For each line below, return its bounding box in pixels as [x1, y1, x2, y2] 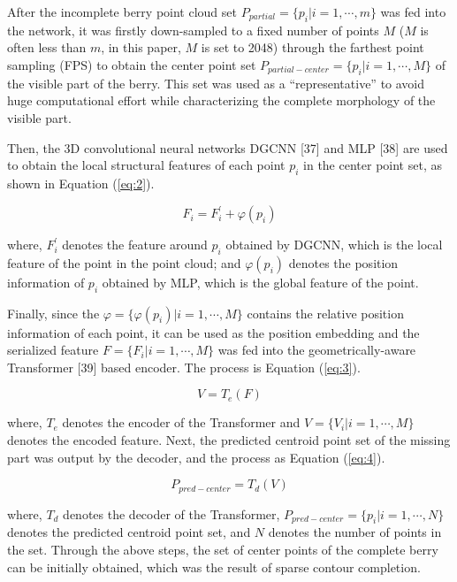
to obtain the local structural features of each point [7, 156, 286, 174]
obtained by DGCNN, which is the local [225, 235, 443, 254]
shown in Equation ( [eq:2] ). [7, 173, 155, 192]
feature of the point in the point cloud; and [7, 253, 241, 272]
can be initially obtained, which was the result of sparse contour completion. [7, 557, 421, 576]
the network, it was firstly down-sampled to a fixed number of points [7, 20, 379, 39]
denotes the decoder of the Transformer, [63, 504, 280, 523]
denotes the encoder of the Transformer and [62, 413, 301, 432]
